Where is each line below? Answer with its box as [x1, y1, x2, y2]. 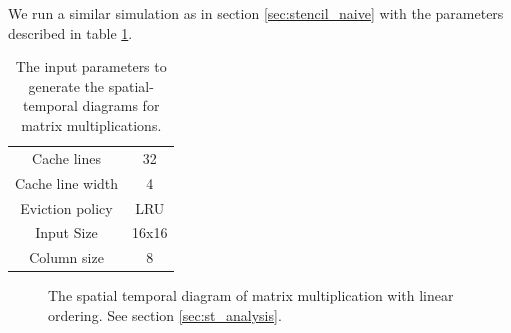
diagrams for [82, 95, 160, 116]
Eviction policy [20, 197, 113, 218]
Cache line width [15, 172, 119, 193]
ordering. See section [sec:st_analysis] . [48, 304, 282, 325]
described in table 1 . [8, 22, 133, 43]
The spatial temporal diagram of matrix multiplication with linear [48, 285, 454, 306]
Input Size [35, 222, 98, 243]
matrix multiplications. [21, 114, 162, 135]
